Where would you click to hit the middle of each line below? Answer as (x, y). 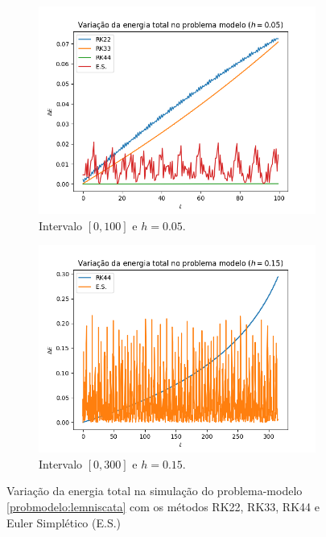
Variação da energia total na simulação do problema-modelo (155, 491)
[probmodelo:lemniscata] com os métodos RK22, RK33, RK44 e (163, 506)
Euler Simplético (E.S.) (64, 522)
